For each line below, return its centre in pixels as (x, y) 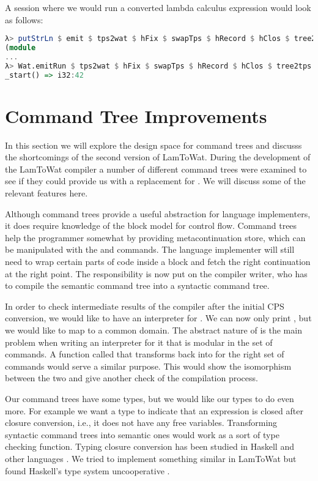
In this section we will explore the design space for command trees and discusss (153, 145)
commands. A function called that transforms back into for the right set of (145, 354)
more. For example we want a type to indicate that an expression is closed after (154, 410)
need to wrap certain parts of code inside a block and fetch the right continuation (158, 262)
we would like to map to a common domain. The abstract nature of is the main (153, 330)
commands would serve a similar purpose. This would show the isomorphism (148, 366)
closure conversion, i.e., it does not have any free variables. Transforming (141, 423)
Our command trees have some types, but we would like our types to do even (150, 398)
